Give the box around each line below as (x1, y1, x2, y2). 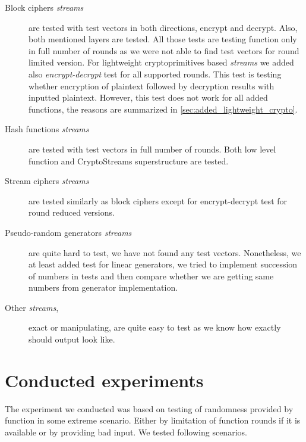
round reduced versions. (29, 206, 115, 219)
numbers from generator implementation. (29, 281, 178, 294)
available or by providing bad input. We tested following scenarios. (5, 425, 247, 438)
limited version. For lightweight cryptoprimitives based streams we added (29, 56, 294, 69)
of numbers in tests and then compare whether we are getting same (29, 269, 274, 282)
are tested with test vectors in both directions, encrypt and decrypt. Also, (29, 21, 298, 33)
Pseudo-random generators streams (5, 226, 132, 238)
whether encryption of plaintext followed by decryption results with (29, 79, 275, 92)
